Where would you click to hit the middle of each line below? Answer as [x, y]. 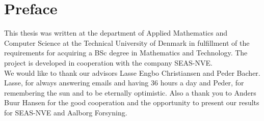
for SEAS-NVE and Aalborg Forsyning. [66, 112]
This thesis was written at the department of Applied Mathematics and [116, 33]
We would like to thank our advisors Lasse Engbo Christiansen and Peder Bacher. [132, 72]
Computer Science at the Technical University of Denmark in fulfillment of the [127, 42]
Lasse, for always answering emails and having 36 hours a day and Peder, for [124, 83]
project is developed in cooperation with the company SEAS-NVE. [108, 62]
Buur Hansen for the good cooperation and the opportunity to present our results [132, 102]
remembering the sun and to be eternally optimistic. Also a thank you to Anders [130, 92]
